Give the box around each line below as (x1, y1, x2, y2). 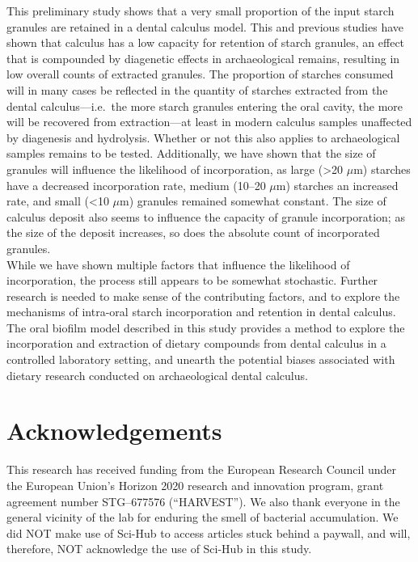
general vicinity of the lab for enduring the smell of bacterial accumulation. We (6, 509, 399, 526)
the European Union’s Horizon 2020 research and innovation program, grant (6, 476, 384, 493)
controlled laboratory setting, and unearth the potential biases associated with (6, 351, 395, 368)
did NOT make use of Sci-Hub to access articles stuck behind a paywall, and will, (6, 524, 411, 541)
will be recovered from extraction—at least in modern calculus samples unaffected (6, 113, 412, 130)
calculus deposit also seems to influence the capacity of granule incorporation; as (6, 208, 405, 225)
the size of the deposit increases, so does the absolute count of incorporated (6, 224, 380, 241)
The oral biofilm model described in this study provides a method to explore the (6, 319, 405, 336)
